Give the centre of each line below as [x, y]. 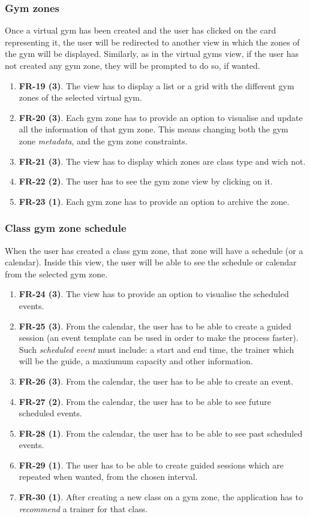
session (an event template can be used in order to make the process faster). [159, 338]
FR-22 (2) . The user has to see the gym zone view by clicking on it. [146, 181]
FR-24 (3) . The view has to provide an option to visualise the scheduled [154, 294]
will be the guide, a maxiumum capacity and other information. [136, 361]
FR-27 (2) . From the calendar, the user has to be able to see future [145, 401]
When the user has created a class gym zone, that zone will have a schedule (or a [154, 250]
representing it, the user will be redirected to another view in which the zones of [152, 42]
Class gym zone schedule [66, 228]
